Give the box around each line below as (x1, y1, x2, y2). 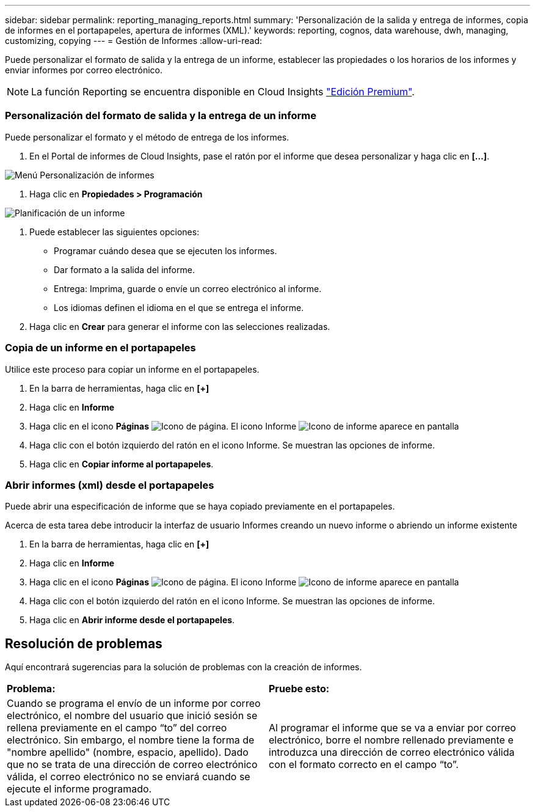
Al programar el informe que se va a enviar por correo (269, 722, 516, 734)
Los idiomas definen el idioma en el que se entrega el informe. (54, 302, 304, 313)
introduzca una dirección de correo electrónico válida (269, 746, 515, 759)
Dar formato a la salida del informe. (54, 264, 195, 275)
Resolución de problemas (5, 635, 162, 651)
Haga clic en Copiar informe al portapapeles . (29, 458, 214, 469)
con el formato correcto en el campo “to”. (269, 758, 459, 771)
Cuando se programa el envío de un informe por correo (7, 697, 261, 710)
